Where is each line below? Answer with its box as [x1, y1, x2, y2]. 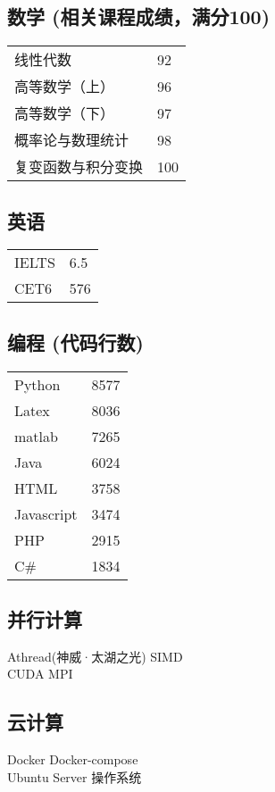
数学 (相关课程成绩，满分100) [7, 3, 271, 30]
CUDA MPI [7, 664, 73, 683]
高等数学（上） [14, 76, 115, 97]
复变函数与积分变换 [14, 156, 144, 178]
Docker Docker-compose [7, 750, 138, 769]
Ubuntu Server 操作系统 [7, 767, 142, 786]
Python [14, 373, 61, 395]
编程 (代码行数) [7, 328, 144, 355]
